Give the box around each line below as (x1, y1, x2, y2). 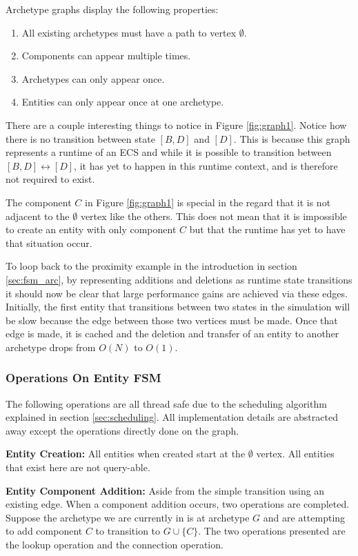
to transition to (95, 524, 161, 538)
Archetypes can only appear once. (21, 71, 165, 86)
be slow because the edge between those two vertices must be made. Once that (6, 312, 338, 327)
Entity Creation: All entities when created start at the (6, 446, 246, 461)
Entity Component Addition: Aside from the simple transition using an (6, 483, 325, 497)
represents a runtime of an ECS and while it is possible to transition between (6, 145, 332, 159)
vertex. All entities (256, 446, 335, 461)
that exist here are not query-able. (6, 460, 150, 475)
